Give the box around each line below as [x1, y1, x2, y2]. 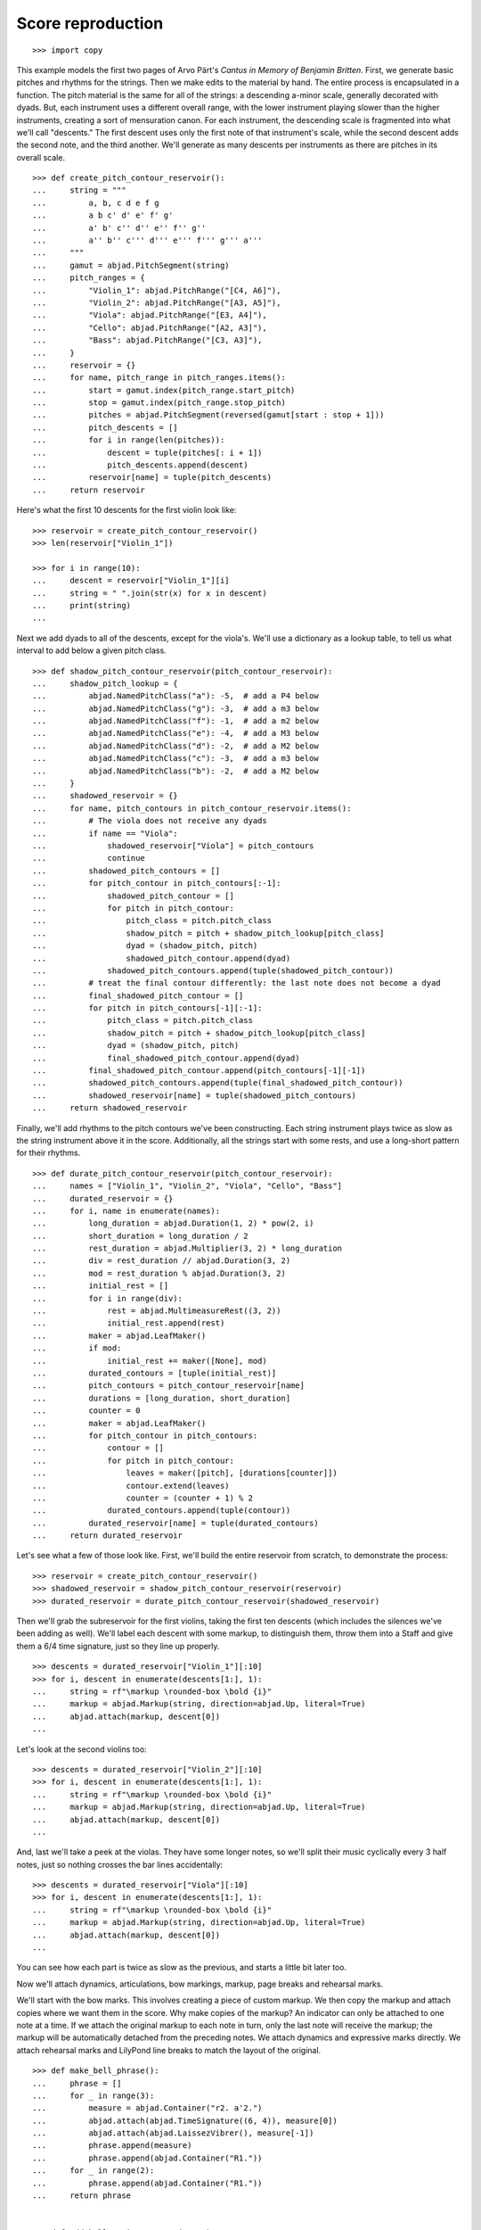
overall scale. [16, 152, 66, 162]
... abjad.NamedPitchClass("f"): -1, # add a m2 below [32, 716, 320, 726]
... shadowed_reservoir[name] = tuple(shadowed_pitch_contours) [32, 1090, 356, 1101]
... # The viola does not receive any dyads [32, 816, 267, 826]
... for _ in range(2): [32, 2166, 155, 2176]
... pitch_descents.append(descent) [32, 460, 249, 470]
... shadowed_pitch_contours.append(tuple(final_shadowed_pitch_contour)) [32, 1078, 404, 1088]
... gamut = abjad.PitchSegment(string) [32, 260, 231, 270]
